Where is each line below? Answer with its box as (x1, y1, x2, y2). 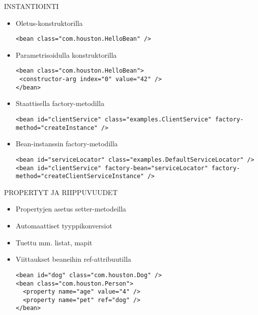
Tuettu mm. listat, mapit (15, 237, 92, 247)
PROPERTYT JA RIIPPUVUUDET (4, 187, 118, 197)
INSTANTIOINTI (4, 1, 59, 11)
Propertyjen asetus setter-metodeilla (15, 204, 126, 214)
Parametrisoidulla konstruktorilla (15, 49, 117, 60)
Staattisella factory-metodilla (15, 98, 104, 108)
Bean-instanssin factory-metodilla (15, 138, 118, 149)
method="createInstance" (15, 124, 98, 131)
